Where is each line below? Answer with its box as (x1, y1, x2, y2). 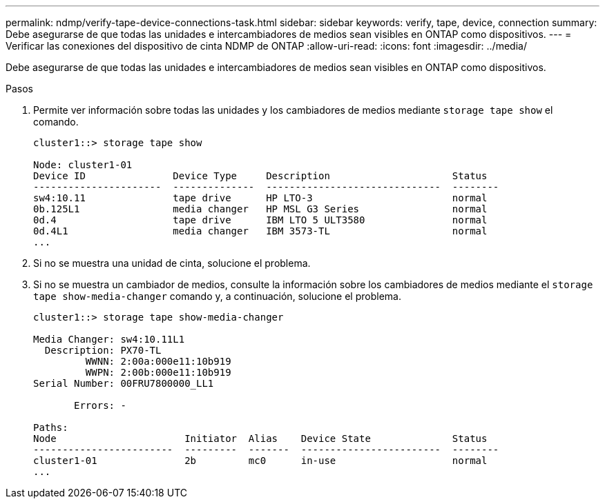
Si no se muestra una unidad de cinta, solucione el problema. (33, 257, 311, 269)
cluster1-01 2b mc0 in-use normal (33, 455, 488, 466)
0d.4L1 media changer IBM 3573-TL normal (33, 225, 488, 236)
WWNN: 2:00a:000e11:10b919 (85, 356, 231, 367)
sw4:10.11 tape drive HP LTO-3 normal (33, 192, 488, 203)
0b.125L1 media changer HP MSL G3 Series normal (33, 203, 488, 214)
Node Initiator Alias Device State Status (33, 433, 488, 444)
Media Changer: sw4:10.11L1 (33, 334, 185, 345)
